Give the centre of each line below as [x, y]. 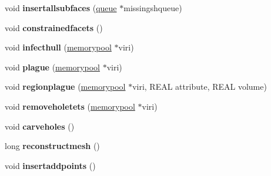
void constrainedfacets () [54, 27]
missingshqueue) [153, 8]
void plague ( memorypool [52, 67]
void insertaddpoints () [50, 165]
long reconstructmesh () [52, 146]
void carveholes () [40, 126]
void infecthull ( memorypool [58, 47]
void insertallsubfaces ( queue [61, 8]
